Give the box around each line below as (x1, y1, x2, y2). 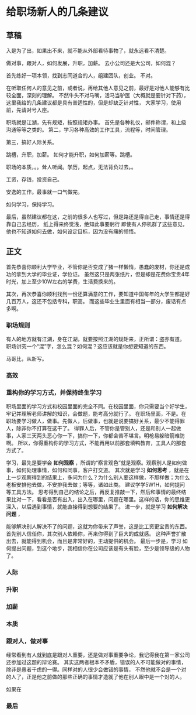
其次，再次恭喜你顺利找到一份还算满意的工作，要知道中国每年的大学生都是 (6, 290, 185, 297)
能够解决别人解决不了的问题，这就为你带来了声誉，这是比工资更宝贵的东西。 (6, 523, 190, 530)
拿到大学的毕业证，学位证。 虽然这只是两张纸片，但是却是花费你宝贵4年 (16, 271, 190, 278)
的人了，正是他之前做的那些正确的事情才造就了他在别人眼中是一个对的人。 (6, 673, 185, 680)
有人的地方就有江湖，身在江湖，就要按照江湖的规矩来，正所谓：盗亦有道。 (6, 336, 185, 343)
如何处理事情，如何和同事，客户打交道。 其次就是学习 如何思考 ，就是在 (16, 467, 190, 474)
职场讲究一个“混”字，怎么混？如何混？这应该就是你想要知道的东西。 (6, 343, 169, 350)
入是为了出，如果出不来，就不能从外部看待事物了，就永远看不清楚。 (6, 47, 170, 54)
